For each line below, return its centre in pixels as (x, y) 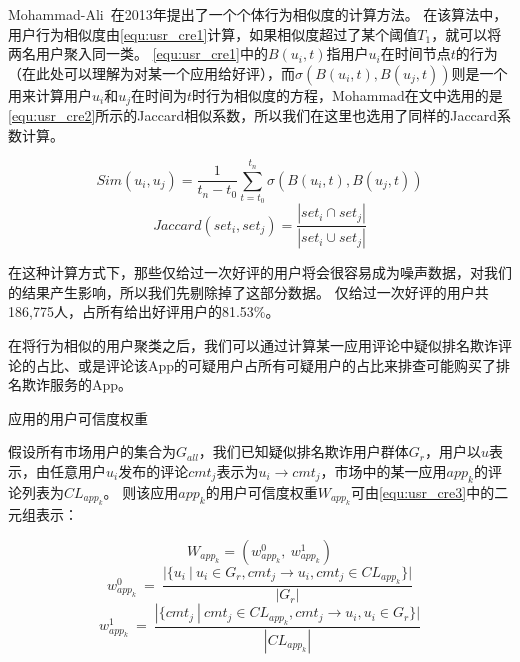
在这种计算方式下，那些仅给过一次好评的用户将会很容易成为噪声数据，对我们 (260, 272)
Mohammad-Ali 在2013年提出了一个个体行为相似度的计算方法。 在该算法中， (258, 14)
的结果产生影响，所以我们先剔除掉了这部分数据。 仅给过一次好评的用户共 (248, 291)
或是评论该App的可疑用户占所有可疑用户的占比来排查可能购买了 (287, 364)
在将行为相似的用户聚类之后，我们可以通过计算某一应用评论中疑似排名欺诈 (253, 345)
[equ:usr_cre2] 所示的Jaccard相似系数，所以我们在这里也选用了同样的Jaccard (253, 115)
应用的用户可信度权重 (78, 417)
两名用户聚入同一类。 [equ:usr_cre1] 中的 (138, 53)
